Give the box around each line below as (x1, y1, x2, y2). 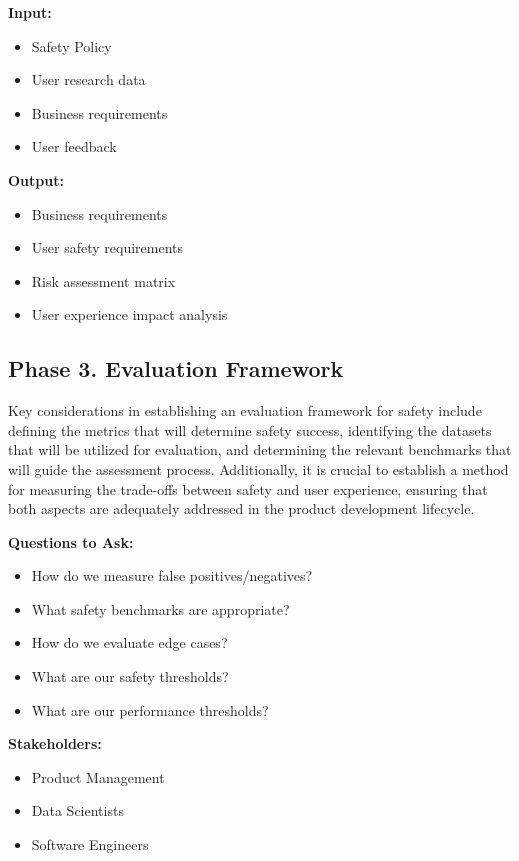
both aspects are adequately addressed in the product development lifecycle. (8, 498, 475, 519)
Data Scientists (31, 800, 124, 821)
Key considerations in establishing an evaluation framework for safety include (8, 400, 482, 421)
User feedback (31, 136, 117, 157)
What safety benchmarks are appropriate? (31, 598, 290, 619)
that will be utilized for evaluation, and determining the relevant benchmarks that (8, 439, 512, 460)
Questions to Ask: (8, 531, 134, 552)
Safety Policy (31, 35, 112, 56)
